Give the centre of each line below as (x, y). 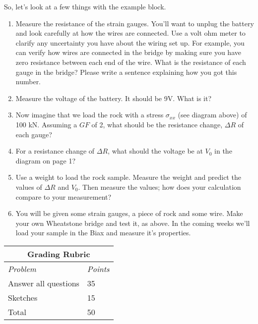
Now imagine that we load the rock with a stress (90, 115)
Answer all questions (44, 283)
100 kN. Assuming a (46, 124)
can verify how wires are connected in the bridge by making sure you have (128, 52)
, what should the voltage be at (155, 151)
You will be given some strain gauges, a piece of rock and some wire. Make (129, 213)
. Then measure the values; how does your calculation (160, 187)
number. (28, 81)
